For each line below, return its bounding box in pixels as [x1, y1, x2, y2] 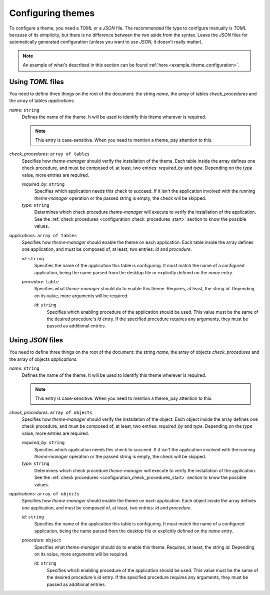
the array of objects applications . [9, 356, 78, 362]
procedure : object [21, 537, 62, 543]
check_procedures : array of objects [9, 409, 92, 415]
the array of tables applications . [9, 98, 75, 104]
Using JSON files [9, 336, 63, 345]
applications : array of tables [9, 232, 77, 238]
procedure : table [21, 279, 59, 285]
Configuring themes [9, 8, 95, 19]
